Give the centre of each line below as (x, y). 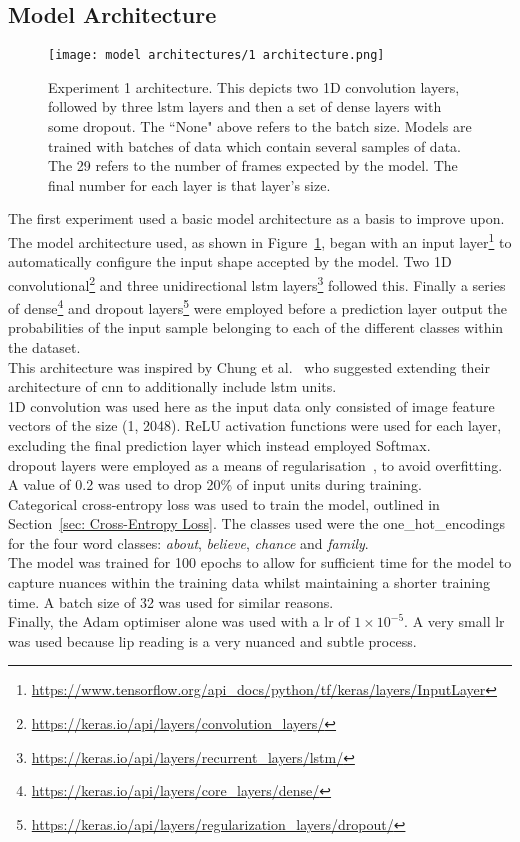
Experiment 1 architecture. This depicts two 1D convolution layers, (254, 86)
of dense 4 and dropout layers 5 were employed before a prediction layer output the (257, 306)
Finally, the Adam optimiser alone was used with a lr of (179, 621)
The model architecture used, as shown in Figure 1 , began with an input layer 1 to (260, 240)
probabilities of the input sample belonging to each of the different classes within (256, 327)
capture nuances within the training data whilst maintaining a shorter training (249, 582)
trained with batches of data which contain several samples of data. (254, 145)
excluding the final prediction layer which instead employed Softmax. (219, 444)
